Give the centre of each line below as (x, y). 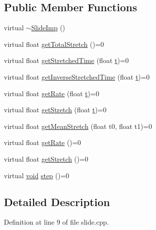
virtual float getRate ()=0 (43, 142)
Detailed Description (57, 201)
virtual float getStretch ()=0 (46, 158)
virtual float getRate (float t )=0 (52, 93)
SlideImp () (48, 28)
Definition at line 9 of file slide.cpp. (56, 222)
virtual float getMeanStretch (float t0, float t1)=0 (78, 126)
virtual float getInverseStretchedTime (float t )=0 (77, 76)
